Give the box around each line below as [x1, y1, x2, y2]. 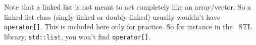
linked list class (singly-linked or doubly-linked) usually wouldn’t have [4, 11, 220, 22]
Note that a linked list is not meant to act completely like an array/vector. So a [4, 2, 251, 12]
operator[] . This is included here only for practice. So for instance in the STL [4, 21, 252, 32]
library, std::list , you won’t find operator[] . [4, 31, 150, 41]
